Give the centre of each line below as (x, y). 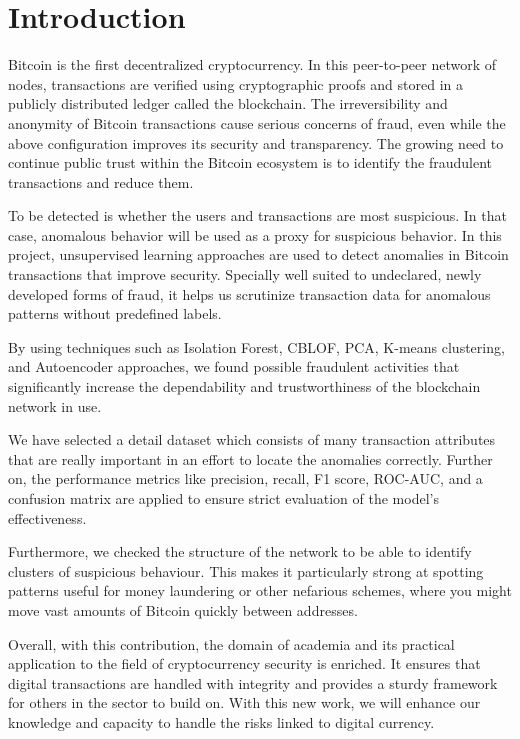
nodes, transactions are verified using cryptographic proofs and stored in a (235, 83)
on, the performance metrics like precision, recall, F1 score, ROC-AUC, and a (245, 478)
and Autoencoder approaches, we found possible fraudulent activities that (234, 366)
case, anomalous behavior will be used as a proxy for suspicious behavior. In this (255, 234)
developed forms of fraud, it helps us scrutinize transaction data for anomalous (249, 293)
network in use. (55, 405)
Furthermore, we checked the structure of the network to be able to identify (240, 551)
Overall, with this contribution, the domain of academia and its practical (231, 643)
